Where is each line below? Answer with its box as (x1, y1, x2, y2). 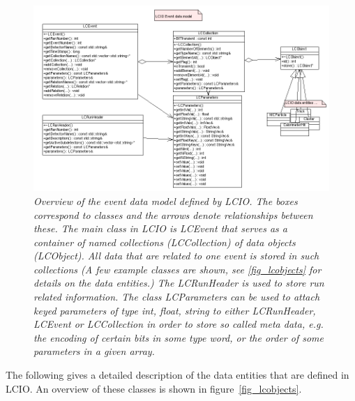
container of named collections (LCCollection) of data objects (33, 234, 296, 249)
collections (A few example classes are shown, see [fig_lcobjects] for (33, 262, 322, 276)
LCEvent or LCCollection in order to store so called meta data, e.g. (33, 317, 324, 331)
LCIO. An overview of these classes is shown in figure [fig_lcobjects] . (6, 381, 302, 395)
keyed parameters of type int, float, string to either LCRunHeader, (33, 303, 316, 317)
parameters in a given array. (33, 344, 155, 358)
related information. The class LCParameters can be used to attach (33, 289, 320, 304)
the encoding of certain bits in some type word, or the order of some (33, 330, 324, 345)
